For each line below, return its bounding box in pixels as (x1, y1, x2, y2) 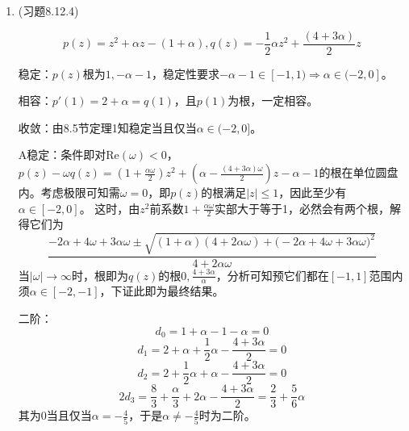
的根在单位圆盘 (319, 164, 399, 181)
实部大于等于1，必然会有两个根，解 (215, 199, 402, 216)
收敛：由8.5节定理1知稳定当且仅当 (18, 119, 197, 136)
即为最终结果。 (144, 282, 224, 299)
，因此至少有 (278, 184, 347, 201)
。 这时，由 (79, 199, 140, 216)
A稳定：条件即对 (18, 146, 106, 163)
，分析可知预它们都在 (215, 266, 329, 283)
